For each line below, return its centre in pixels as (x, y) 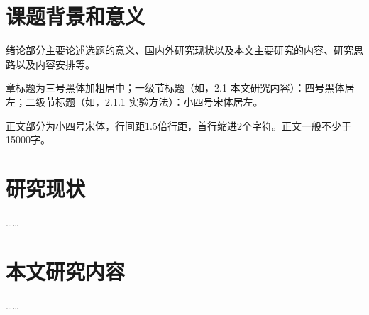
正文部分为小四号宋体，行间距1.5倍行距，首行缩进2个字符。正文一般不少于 (178, 125)
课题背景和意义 (76, 16)
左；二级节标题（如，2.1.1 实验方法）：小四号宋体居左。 (134, 101)
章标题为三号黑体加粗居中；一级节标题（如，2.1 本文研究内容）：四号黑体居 (180, 88)
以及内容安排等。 (55, 63)
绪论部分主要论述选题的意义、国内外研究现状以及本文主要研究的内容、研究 (180, 50)
